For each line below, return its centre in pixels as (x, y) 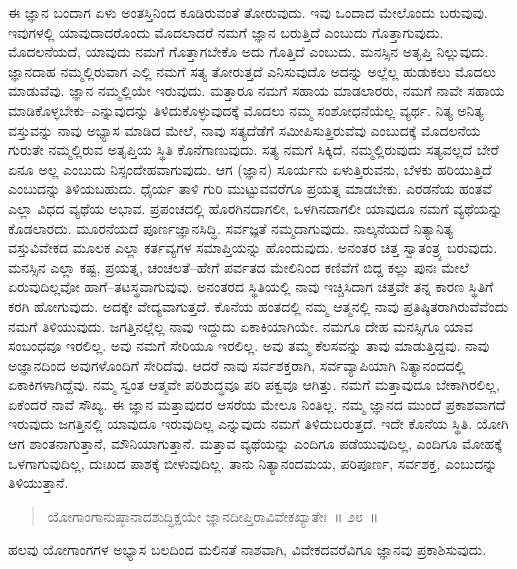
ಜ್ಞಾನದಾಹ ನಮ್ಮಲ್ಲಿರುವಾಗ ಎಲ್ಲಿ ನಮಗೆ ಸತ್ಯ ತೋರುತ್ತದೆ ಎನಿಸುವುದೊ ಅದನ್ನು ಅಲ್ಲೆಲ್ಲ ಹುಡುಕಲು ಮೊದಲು (252, 70)
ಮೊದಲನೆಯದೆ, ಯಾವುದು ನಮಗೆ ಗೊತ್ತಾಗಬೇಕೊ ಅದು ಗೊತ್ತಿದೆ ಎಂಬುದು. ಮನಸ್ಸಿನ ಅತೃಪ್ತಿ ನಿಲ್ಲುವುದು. (248, 51)
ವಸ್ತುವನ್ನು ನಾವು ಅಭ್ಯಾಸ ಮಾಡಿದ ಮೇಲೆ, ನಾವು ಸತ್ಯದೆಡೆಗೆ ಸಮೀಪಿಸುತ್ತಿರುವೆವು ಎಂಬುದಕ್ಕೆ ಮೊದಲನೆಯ (244, 129)
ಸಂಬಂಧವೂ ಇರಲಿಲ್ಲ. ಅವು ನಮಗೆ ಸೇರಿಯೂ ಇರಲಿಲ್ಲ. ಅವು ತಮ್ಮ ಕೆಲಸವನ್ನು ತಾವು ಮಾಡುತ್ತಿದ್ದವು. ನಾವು (249, 345)
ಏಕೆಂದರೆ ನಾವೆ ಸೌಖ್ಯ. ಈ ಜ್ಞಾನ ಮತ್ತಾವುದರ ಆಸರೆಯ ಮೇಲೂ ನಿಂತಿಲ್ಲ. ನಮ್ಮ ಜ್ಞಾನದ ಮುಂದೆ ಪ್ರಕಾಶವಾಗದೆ (257, 403)
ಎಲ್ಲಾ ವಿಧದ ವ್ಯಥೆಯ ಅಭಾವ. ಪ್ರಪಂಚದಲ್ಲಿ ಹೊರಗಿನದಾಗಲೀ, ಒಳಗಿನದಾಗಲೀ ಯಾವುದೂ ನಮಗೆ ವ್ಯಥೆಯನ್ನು (255, 207)
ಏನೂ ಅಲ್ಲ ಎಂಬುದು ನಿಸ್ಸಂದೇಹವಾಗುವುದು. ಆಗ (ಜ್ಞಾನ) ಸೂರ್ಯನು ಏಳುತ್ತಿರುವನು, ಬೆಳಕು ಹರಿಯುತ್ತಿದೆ (250, 168)
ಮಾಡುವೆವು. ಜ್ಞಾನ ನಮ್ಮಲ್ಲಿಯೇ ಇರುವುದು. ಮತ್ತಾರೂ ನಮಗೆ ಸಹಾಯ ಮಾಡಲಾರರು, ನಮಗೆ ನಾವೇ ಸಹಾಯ (256, 90)
